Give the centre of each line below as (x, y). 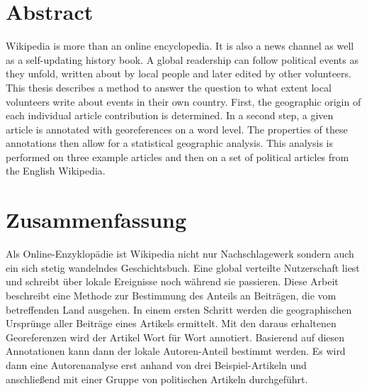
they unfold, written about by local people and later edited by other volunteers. (179, 73)
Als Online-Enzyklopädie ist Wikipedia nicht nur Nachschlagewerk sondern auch (180, 254)
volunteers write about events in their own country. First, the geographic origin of (183, 101)
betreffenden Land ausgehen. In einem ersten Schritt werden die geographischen (179, 309)
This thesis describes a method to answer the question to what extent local (169, 87)
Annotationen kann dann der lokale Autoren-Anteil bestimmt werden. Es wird (176, 351)
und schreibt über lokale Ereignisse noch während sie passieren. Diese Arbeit (172, 281)
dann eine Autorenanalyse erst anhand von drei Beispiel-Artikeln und (156, 364)
